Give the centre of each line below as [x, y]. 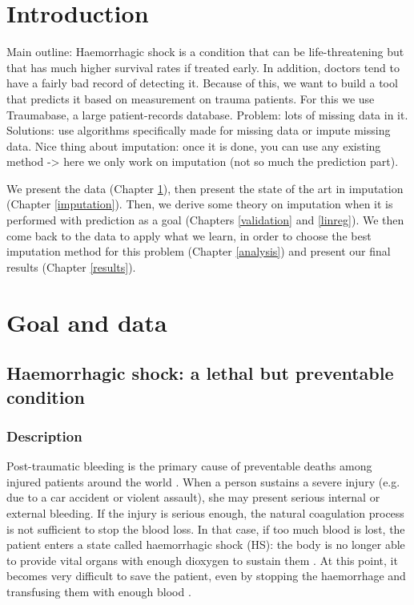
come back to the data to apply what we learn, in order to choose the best [189, 235]
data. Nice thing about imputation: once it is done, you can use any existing [194, 145]
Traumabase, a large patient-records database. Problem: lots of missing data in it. [207, 114]
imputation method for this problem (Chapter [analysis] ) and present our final [199, 251]
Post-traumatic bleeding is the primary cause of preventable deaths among [189, 466]
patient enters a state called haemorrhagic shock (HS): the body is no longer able [206, 544]
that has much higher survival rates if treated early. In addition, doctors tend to [203, 67]
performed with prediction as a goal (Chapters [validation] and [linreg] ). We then [205, 220]
